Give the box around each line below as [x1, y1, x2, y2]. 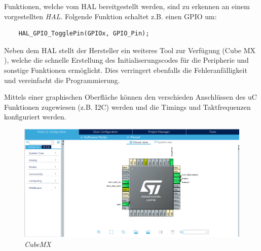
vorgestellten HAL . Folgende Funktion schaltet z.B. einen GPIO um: [4, 11, 217, 21]
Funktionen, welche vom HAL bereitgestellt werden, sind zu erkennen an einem [4, 1, 250, 11]
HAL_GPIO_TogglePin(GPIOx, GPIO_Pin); [18, 30, 150, 37]
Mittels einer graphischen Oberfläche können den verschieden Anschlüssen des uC [4, 92, 257, 102]
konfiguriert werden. [4, 111, 66, 122]
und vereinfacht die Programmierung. [4, 74, 120, 85]
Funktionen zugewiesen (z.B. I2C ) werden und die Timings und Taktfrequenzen [4, 101, 251, 112]
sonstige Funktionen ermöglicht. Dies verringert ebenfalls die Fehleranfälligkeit [4, 64, 247, 75]
